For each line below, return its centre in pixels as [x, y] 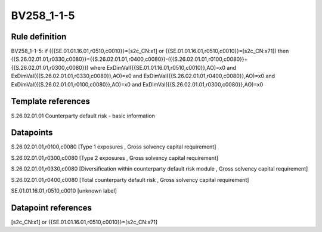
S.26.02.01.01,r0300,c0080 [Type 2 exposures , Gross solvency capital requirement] [115, 157]
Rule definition [39, 37]
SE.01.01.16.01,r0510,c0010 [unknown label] [64, 191]
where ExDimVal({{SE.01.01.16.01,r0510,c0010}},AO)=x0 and [163, 67]
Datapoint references [52, 208]
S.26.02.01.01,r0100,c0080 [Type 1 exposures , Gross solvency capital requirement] [114, 147]
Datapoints [32, 133]
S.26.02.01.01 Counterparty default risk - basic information [83, 116]
